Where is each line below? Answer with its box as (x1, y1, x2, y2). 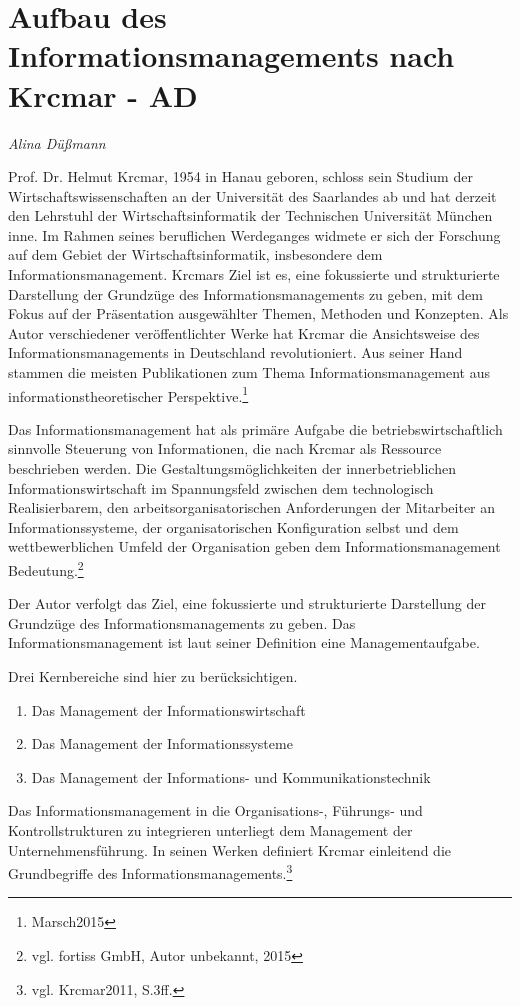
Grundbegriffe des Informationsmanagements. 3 (8, 860, 293, 883)
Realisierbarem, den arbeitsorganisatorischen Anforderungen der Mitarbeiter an (8, 497, 496, 518)
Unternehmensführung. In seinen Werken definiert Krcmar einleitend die (8, 839, 451, 860)
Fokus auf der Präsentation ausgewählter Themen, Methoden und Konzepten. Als (8, 303, 509, 324)
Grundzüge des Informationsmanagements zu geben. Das (8, 612, 356, 633)
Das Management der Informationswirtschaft (31, 699, 306, 720)
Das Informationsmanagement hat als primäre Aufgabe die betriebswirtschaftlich (8, 418, 503, 439)
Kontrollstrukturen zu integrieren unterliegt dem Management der (8, 820, 413, 841)
